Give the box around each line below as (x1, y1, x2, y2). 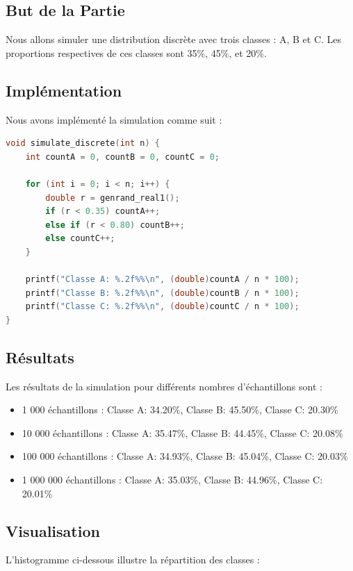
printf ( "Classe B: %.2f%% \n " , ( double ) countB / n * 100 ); (25, 288, 299, 298)
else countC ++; (45, 233, 115, 244)
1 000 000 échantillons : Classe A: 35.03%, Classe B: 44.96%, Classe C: (22, 472, 323, 487)
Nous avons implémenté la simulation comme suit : (6, 112, 222, 126)
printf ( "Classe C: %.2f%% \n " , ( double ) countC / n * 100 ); (25, 301, 299, 312)
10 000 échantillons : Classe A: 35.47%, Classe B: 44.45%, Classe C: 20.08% (22, 425, 343, 440)
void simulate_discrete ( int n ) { (6, 138, 160, 149)
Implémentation (6, 79, 122, 101)
